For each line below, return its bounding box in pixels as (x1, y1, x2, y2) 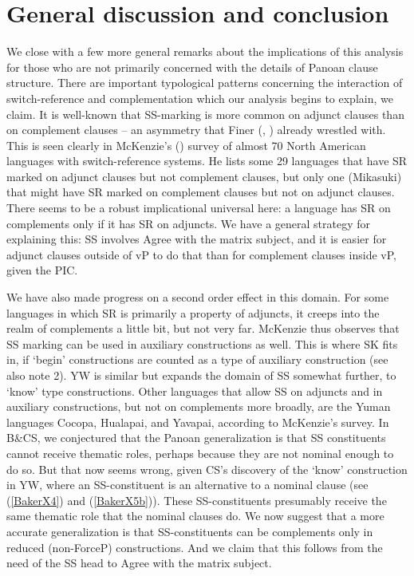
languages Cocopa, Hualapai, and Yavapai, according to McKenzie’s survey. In (6, 413, 389, 430)
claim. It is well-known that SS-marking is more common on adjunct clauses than (6, 105, 404, 122)
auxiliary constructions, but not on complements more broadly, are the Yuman (6, 398, 391, 415)
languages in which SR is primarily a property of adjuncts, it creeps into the (6, 304, 380, 321)
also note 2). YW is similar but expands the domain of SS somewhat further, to (6, 367, 396, 383)
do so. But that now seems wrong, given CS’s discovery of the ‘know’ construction (6, 460, 408, 477)
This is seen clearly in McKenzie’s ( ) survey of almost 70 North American (6, 136, 366, 153)
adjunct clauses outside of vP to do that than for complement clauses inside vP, (6, 246, 396, 262)
